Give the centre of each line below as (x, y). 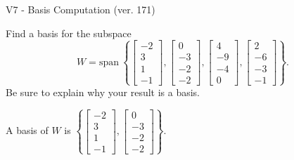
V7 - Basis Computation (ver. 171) (81, 9)
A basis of (27, 130)
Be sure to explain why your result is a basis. (103, 92)
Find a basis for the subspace (69, 33)
